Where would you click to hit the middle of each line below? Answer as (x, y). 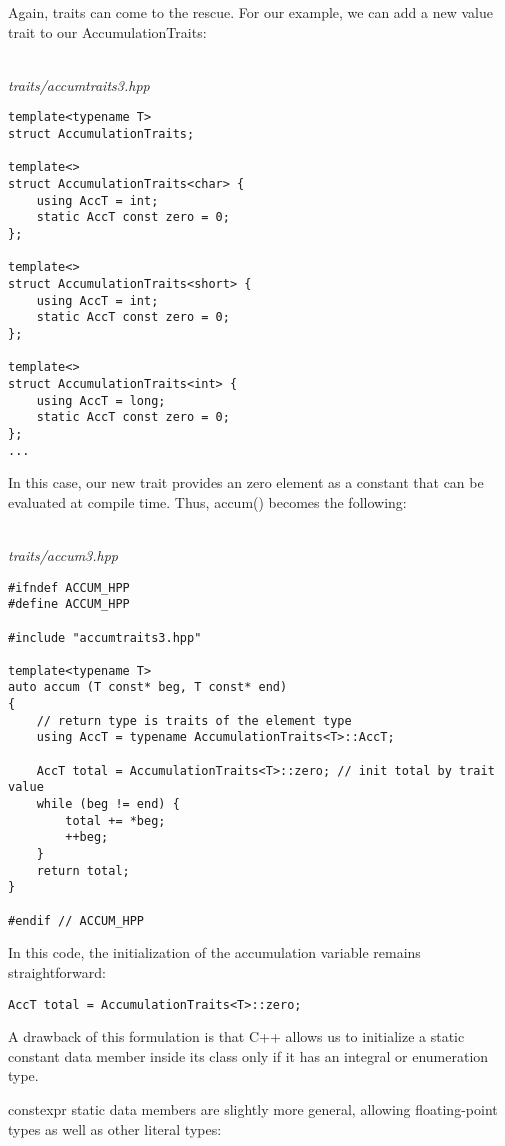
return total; (83, 870)
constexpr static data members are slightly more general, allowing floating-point (253, 1108)
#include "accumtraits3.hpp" (105, 637)
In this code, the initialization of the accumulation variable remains (214, 952)
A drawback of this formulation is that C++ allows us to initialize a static (236, 1036)
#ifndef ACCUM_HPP (69, 587)
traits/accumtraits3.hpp (79, 84)
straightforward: (57, 971)
